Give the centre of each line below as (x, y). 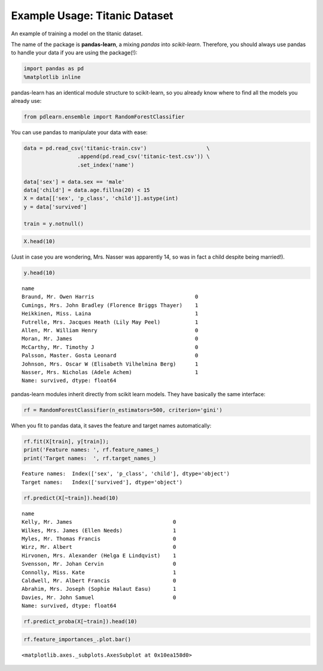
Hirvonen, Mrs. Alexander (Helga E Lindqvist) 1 (99, 555)
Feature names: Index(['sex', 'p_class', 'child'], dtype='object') (126, 474)
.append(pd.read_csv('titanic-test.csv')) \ (143, 157)
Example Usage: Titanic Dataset (92, 16)
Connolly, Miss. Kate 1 (99, 572)
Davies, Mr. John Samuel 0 (99, 597)
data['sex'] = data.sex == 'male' (74, 182)
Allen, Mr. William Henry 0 (110, 330)
